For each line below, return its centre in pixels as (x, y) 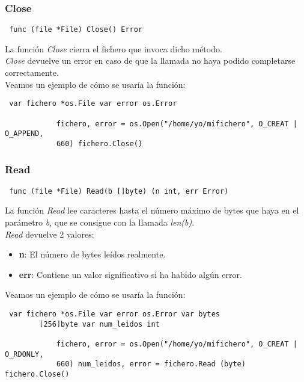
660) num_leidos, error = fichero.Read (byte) (151, 364)
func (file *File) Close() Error (76, 30)
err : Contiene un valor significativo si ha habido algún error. (130, 274)
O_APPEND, (24, 134)
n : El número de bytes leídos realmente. (92, 254)
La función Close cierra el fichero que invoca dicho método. (114, 48)
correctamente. (32, 72)
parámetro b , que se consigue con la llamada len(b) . (100, 222)
